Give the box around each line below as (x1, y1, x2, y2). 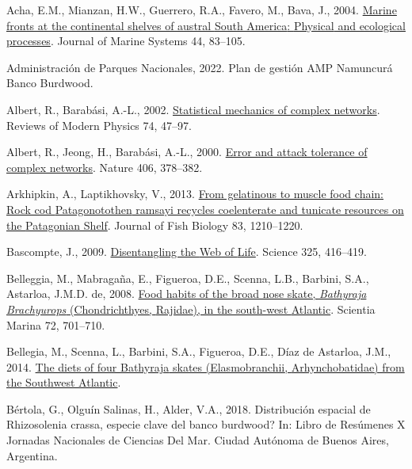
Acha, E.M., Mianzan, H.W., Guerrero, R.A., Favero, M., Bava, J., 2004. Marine (6, 2, 397, 17)
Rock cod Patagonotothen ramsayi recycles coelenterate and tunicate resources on (6, 200, 404, 217)
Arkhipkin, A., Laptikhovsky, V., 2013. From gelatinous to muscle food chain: (6, 185, 383, 202)
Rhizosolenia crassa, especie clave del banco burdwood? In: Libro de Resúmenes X (6, 416, 406, 433)
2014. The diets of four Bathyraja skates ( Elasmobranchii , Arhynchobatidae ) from (6, 358, 405, 375)
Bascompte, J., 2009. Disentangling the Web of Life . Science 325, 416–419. (6, 243, 367, 260)
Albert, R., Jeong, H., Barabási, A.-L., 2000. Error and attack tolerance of (6, 143, 368, 160)
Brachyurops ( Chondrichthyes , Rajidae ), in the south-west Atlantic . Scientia (6, 300, 376, 317)
